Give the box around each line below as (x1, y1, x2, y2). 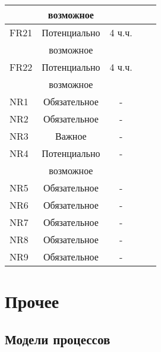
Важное (55, 129, 87, 143)
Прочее (5, 289, 59, 313)
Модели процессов (5, 329, 111, 348)
